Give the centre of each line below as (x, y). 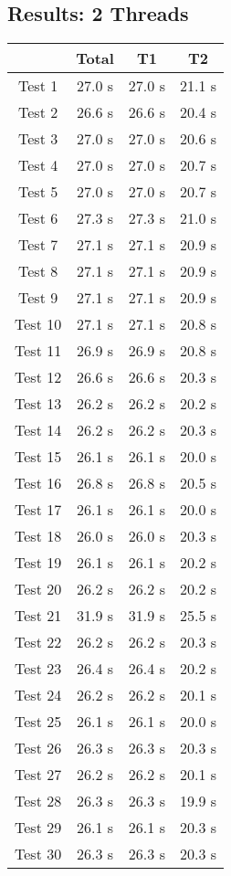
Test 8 (38, 271)
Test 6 (38, 218)
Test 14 (38, 430)
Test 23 (38, 669)
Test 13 (38, 404)
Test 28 (38, 801)
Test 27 (38, 775)
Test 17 (38, 510)
